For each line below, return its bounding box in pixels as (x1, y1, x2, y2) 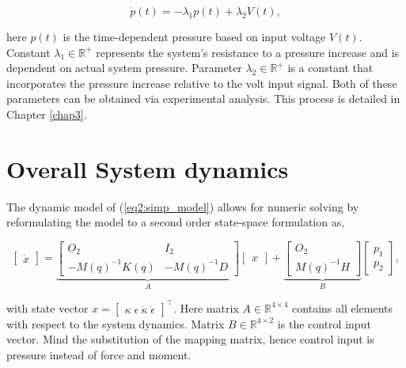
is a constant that (287, 59, 374, 76)
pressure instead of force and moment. (6, 347, 192, 363)
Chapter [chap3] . (6, 105, 87, 122)
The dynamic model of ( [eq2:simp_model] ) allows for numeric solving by (6, 198, 359, 214)
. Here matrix (173, 299, 239, 316)
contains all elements (292, 299, 393, 316)
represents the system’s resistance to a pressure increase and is (96, 44, 400, 60)
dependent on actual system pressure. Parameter (6, 59, 242, 76)
